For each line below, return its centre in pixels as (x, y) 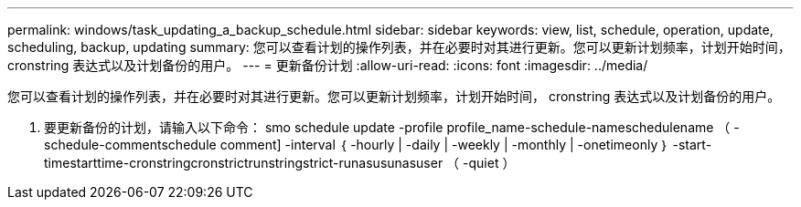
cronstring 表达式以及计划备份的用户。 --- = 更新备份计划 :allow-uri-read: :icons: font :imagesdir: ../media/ (328, 65)
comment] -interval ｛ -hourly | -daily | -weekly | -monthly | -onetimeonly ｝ (444, 145)
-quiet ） (489, 163)
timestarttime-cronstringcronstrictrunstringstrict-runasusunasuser (244, 163)
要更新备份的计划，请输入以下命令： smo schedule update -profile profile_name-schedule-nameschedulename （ (387, 127)
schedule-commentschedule (130, 145)
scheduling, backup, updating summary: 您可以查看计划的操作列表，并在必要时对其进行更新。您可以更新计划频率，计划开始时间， (399, 47)
